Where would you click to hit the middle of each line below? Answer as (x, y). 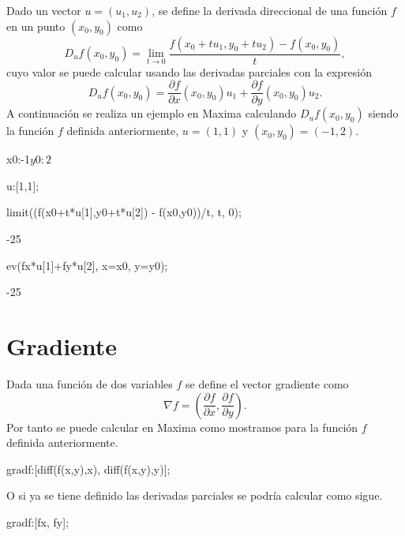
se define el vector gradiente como (267, 383)
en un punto (36, 26)
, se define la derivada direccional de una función (270, 10)
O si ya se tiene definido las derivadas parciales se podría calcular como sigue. (195, 495)
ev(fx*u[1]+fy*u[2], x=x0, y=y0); (87, 265)
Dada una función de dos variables (90, 383)
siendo (383, 113)
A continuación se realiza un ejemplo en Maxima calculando (152, 113)
